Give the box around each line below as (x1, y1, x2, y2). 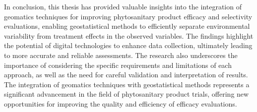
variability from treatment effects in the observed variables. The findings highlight (4, 30, 254, 41)
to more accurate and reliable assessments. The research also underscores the (4, 50, 238, 60)
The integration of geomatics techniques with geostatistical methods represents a (4, 79, 250, 89)
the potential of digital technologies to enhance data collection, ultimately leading (4, 40, 253, 51)
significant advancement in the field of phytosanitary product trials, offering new (4, 89, 249, 99)
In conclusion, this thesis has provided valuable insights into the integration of (4, 1, 242, 11)
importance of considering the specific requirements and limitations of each (4, 59, 232, 70)
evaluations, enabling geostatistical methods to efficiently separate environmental (4, 21, 250, 31)
